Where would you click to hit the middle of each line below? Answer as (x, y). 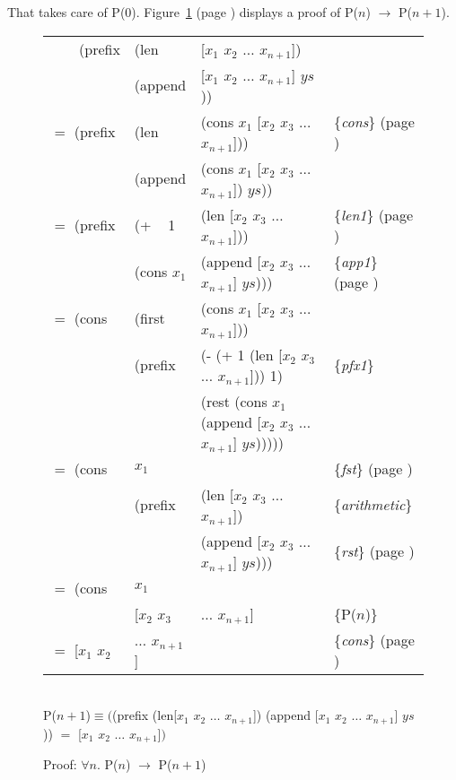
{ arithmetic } (373, 505)
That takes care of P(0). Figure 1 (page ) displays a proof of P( (183, 12)
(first (149, 318)
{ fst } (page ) (373, 468)
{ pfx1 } (354, 365)
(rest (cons (234, 401)
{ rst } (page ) (374, 551)
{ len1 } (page (373, 214)
